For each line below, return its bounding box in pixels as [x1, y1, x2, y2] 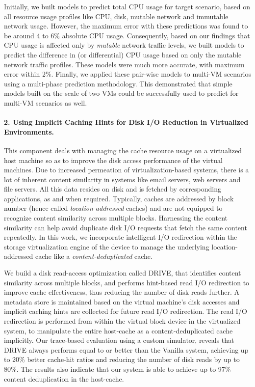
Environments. [4, 126, 54, 137]
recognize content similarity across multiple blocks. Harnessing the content [4, 213, 228, 223]
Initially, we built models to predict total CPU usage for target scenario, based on [4, 1, 250, 11]
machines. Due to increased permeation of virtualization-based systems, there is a [4, 165, 249, 175]
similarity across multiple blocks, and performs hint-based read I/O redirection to [4, 277, 250, 287]
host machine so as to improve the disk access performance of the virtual [4, 155, 223, 165]
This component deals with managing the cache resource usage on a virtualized [4, 145, 242, 155]
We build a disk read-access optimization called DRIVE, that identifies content [4, 268, 241, 278]
